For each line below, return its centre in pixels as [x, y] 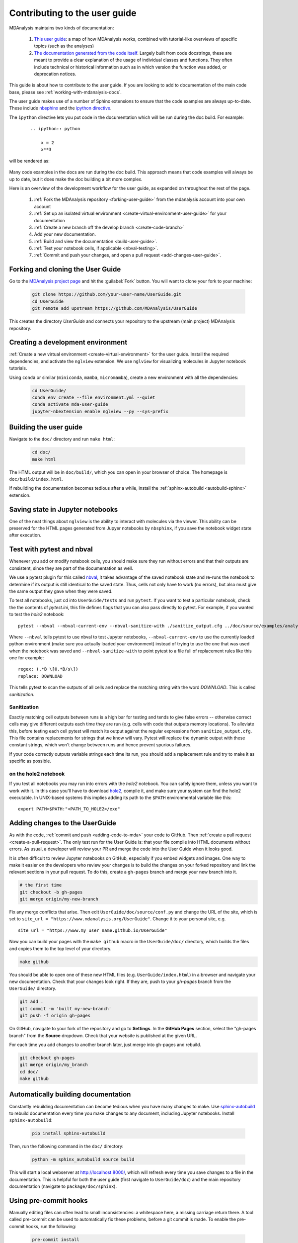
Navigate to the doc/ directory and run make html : [62, 439]
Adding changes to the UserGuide [63, 823]
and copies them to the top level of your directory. [60, 948]
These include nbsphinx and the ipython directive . [60, 108]
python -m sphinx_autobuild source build [83, 1159]
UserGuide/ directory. [33, 988]
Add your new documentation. [65, 234]
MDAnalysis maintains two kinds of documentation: [62, 28]
